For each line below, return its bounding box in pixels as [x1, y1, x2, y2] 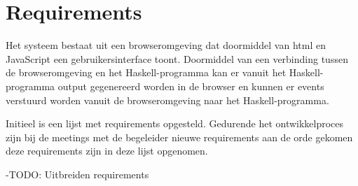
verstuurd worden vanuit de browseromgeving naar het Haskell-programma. [6, 92, 329, 107]
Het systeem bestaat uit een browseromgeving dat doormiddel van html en [6, 38, 326, 52]
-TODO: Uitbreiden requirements [6, 166, 149, 181]
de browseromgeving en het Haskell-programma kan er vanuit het [6, 65, 287, 80]
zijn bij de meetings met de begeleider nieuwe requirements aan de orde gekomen [6, 129, 353, 144]
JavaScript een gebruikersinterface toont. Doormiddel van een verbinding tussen [6, 51, 348, 66]
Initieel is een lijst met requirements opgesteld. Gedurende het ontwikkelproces [6, 116, 344, 131]
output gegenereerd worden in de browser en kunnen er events [57, 78, 324, 93]
